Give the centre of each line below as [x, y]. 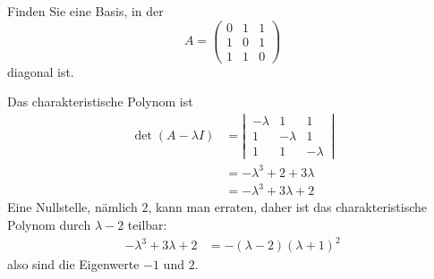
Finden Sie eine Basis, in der [85, 11]
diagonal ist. [41, 71]
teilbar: [147, 224]
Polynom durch [49, 224]
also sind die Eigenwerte [73, 264]
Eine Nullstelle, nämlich [72, 207]
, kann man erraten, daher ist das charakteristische [288, 207]
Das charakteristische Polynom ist [100, 101]
